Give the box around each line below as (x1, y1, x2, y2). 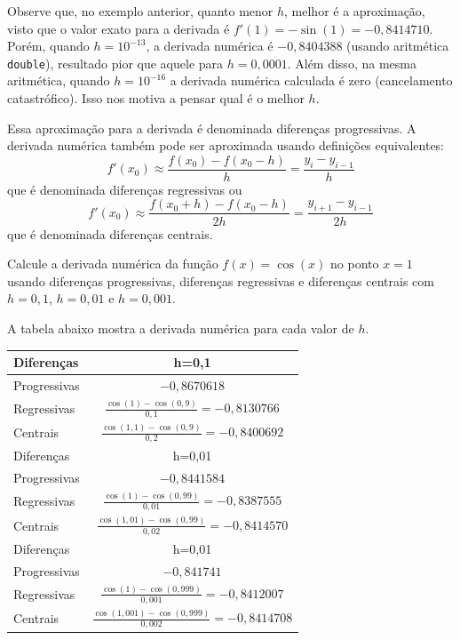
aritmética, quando (7, 71, 110, 90)
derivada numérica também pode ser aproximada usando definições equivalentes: (7, 136, 445, 155)
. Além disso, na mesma (287, 53, 416, 72)
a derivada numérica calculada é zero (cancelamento (170, 71, 453, 90)
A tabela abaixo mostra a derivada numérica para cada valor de (7, 318, 354, 337)
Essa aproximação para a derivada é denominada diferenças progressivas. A (7, 118, 416, 137)
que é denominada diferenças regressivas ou (7, 180, 242, 198)
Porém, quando (7, 36, 90, 55)
